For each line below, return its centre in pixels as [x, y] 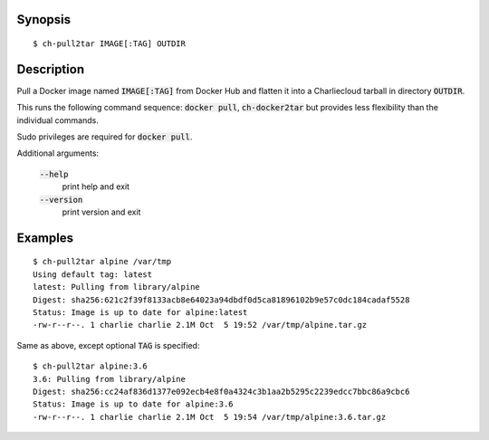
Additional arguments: [58, 153]
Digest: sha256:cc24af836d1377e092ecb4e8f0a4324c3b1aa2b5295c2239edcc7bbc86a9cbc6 [221, 391]
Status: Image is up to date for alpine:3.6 [134, 404]
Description [51, 69]
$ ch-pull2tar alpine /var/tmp [102, 262]
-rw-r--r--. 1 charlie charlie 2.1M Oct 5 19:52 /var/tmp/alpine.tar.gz [200, 325]
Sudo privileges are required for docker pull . [105, 137]
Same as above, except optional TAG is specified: [108, 345]
